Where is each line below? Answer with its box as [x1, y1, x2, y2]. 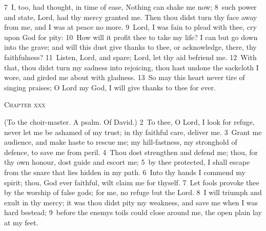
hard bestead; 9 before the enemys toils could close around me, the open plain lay [4, 207, 262, 218]
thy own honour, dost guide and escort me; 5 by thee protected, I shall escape [4, 157, 250, 167]
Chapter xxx [4, 99, 46, 110]
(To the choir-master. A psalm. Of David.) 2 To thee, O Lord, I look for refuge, [4, 116, 255, 127]
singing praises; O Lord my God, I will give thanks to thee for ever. [4, 82, 216, 92]
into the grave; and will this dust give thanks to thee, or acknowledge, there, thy [4, 42, 257, 52]
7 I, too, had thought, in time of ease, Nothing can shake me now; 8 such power [4, 2, 257, 12]
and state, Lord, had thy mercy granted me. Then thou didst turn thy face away [4, 11, 257, 22]
